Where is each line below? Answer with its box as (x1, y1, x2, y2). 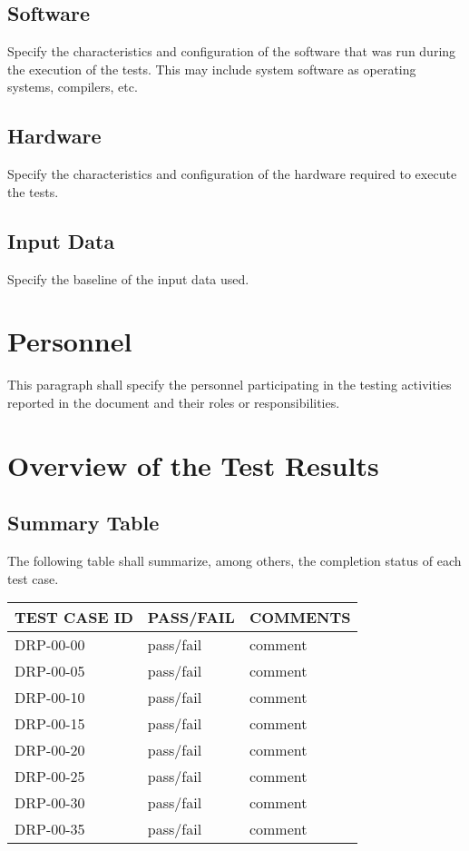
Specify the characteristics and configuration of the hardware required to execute (7, 164, 457, 183)
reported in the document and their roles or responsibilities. (7, 392, 340, 411)
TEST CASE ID (15, 607, 133, 628)
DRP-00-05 (15, 660, 85, 682)
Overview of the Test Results (7, 446, 379, 483)
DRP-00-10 (15, 687, 85, 708)
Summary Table (7, 509, 160, 537)
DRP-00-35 (15, 818, 85, 840)
